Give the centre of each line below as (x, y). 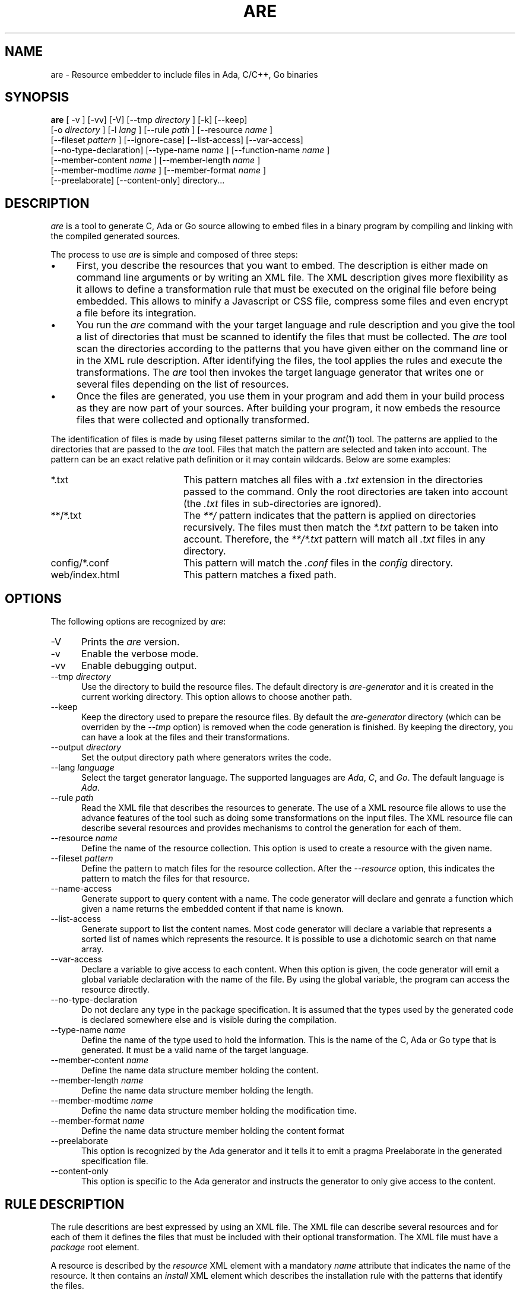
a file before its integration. (136, 313)
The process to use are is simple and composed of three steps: (174, 255)
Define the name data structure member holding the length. (197, 1091)
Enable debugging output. (139, 666)
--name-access (81, 889)
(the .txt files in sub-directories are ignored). (282, 504)
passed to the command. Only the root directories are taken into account (345, 492)
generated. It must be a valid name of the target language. (195, 1050)
